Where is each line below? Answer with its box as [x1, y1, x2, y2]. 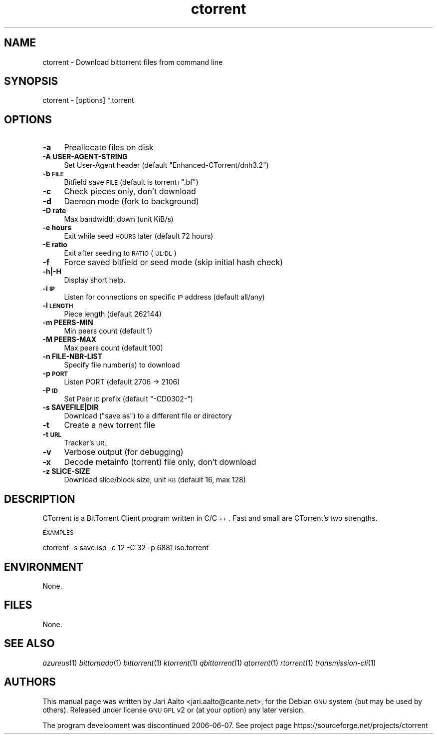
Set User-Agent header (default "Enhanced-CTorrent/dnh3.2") [64, 161, 269, 170]
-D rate [42, 206, 66, 215]
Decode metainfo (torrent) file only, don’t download [64, 457, 256, 467]
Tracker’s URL [64, 438, 108, 447]
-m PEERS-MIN [42, 318, 93, 327]
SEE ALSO [4, 637, 55, 650]
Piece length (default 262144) [64, 310, 162, 319]
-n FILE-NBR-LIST [42, 352, 103, 361]
